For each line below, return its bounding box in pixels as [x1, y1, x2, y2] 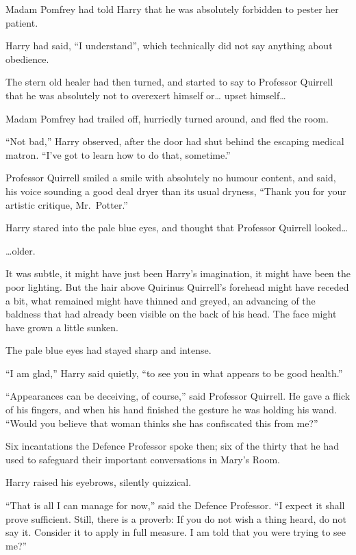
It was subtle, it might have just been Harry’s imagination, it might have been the [5, 266, 351, 281]
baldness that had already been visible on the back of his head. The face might [5, 307, 337, 321]
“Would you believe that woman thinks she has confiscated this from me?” [5, 415, 318, 430]
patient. [5, 15, 38, 29]
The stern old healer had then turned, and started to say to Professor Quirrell [5, 75, 333, 89]
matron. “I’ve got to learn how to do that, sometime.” [5, 147, 231, 162]
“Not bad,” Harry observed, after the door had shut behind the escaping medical [5, 134, 344, 149]
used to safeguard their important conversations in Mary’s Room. [5, 452, 280, 466]
